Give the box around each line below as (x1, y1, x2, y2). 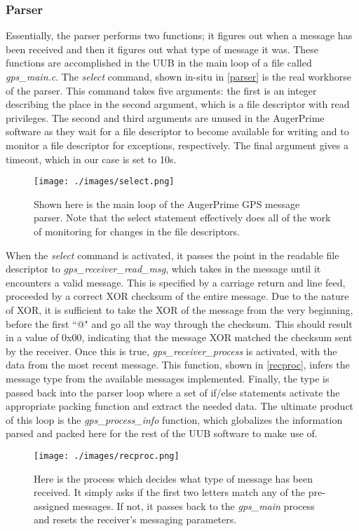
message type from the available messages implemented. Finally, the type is (6, 371, 330, 385)
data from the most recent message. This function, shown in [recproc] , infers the (6, 357, 350, 372)
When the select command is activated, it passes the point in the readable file (6, 247, 339, 262)
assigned (34, 498, 69, 513)
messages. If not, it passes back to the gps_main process (72, 498, 315, 513)
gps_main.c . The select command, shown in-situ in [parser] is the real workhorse (6, 69, 351, 83)
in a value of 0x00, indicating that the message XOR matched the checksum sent (6, 330, 353, 345)
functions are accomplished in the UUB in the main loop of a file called (6, 55, 312, 70)
